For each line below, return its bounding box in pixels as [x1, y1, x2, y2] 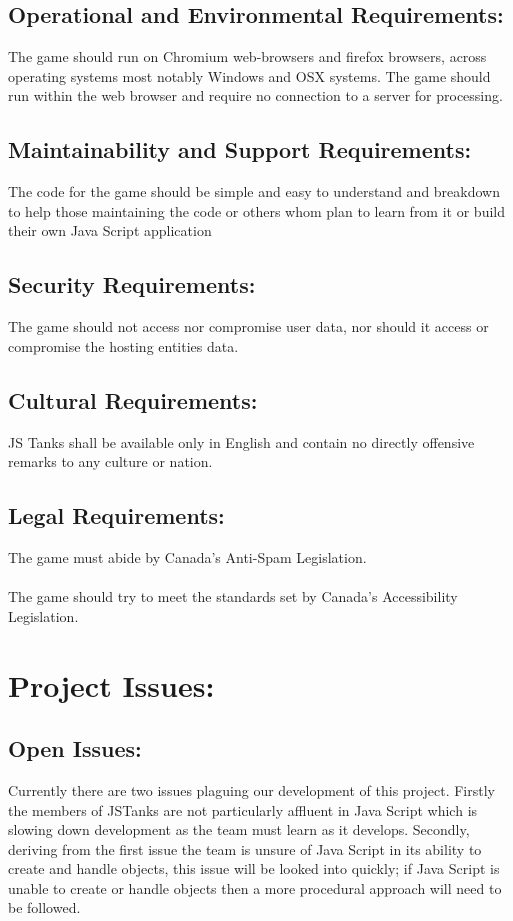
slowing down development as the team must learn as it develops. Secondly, [8, 819, 470, 840]
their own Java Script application [8, 220, 212, 241]
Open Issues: [8, 733, 142, 764]
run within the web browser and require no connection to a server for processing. [8, 85, 503, 106]
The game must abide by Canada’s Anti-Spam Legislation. [8, 546, 367, 567]
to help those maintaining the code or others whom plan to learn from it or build [8, 200, 505, 221]
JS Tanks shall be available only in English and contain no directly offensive [8, 431, 475, 452]
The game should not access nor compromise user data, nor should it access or [8, 316, 489, 337]
